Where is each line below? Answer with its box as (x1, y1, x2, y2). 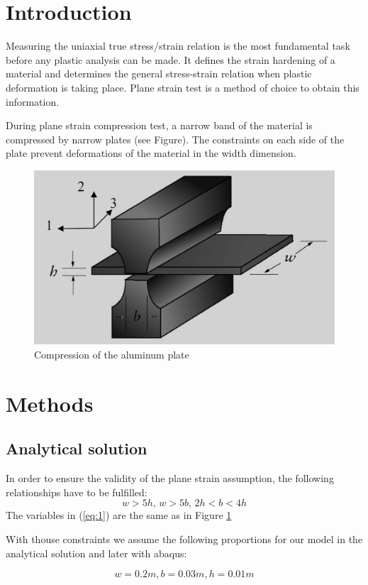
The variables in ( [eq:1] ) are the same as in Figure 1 (6, 508, 232, 523)
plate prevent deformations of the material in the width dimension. (6, 146, 296, 160)
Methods (6, 388, 94, 417)
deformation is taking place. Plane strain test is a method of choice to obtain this (6, 80, 359, 94)
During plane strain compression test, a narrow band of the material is (6, 118, 313, 133)
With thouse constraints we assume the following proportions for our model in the (6, 531, 363, 546)
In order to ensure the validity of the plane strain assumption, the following (6, 471, 334, 486)
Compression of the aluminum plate (34, 347, 189, 361)
